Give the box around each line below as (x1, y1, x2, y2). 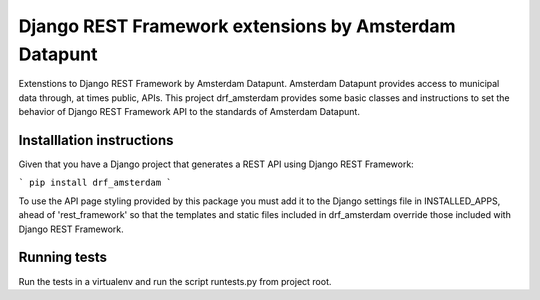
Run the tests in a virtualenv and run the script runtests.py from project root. (18, 275, 332, 287)
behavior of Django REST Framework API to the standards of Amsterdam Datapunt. (18, 106, 360, 118)
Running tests (18, 249, 108, 266)
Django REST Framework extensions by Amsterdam (18, 15, 456, 37)
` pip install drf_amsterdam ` (18, 177, 172, 189)
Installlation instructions (18, 131, 174, 149)
